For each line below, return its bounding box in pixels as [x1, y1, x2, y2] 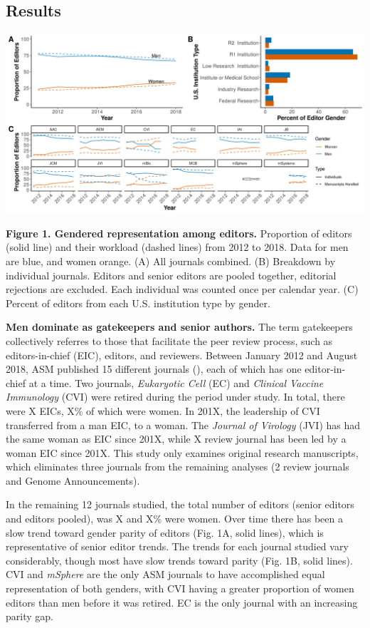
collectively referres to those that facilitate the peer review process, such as [6, 333, 333, 348]
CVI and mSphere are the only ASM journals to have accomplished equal [6, 567, 325, 582]
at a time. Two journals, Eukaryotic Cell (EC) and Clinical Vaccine [28, 375, 324, 390]
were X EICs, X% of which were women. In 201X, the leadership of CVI [6, 403, 320, 418]
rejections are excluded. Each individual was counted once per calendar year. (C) [6, 282, 359, 297]
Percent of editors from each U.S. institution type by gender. [6, 295, 270, 310]
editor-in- [305, 361, 346, 376]
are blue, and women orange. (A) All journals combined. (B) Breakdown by [6, 253, 336, 268]
